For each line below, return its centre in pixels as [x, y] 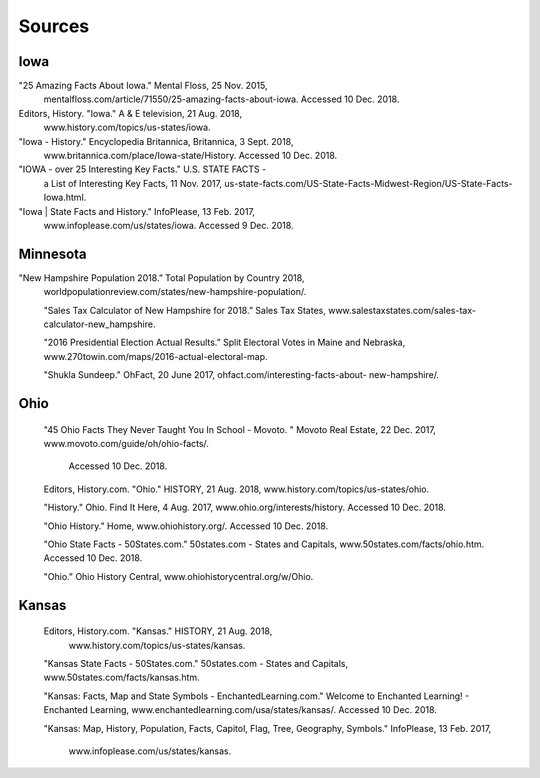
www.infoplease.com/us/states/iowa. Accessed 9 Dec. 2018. [168, 225]
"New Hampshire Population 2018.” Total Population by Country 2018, [161, 277]
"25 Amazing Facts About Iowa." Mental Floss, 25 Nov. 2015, [143, 86]
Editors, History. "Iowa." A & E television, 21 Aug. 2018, [130, 113]
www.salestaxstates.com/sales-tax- [402, 310]
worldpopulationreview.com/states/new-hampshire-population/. [175, 292]
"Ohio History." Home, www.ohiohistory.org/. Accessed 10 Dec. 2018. [186, 526]
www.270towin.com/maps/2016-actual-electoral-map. [156, 356]
